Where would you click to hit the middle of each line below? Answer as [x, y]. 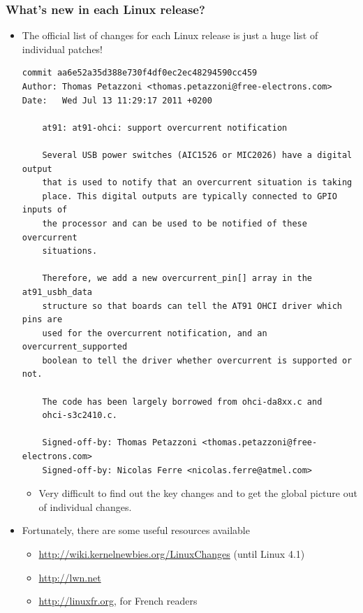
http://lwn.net [70, 577]
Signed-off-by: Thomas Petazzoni [120, 443]
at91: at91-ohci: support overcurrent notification [165, 128]
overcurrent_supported [75, 347]
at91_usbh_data [57, 292]
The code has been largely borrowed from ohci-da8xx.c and [182, 402]
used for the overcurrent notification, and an [155, 333]
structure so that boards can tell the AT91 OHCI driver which [192, 306]
